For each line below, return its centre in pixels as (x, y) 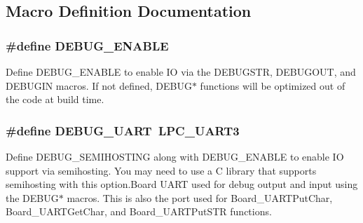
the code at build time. (55, 99)
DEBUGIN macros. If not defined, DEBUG (99, 85)
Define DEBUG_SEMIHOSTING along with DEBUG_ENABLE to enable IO (175, 156)
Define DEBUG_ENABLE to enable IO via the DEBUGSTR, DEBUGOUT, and (181, 72)
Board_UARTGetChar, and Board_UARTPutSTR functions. (139, 211)
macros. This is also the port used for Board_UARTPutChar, (200, 197)
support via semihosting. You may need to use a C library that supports (161, 170)
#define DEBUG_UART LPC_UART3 (123, 130)
